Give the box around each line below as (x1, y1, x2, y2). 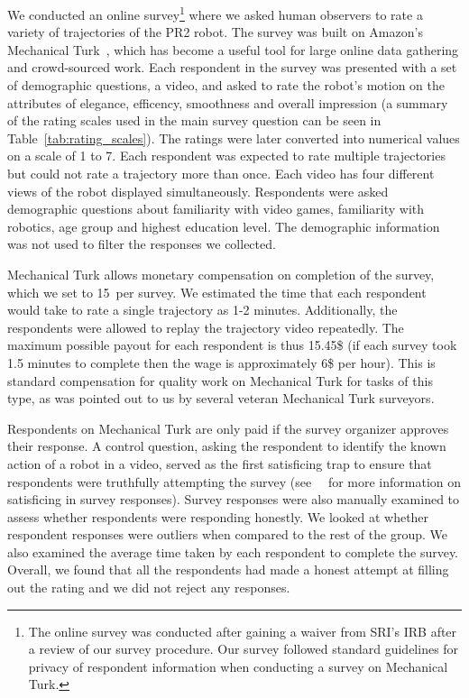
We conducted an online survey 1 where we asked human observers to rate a (7, 3, 423, 23)
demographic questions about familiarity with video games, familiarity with (7, 199, 424, 218)
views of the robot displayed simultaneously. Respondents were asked (7, 181, 389, 200)
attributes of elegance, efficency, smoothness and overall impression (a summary (7, 93, 448, 112)
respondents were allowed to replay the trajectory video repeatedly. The (7, 317, 404, 336)
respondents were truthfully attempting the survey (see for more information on (7, 472, 462, 491)
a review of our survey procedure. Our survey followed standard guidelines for (28, 639, 459, 658)
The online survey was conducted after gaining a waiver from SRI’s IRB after (28, 621, 457, 640)
